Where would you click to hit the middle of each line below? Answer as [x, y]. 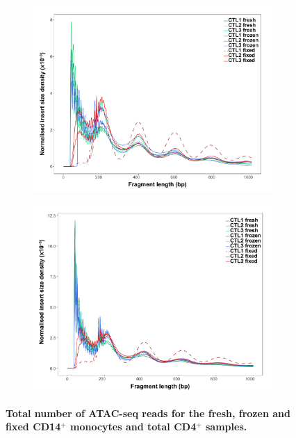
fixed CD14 [33, 427]
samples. [227, 427]
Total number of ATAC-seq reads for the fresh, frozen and [148, 413]
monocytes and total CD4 [133, 427]
